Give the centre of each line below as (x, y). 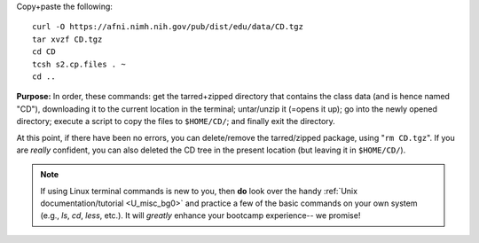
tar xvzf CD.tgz (67, 39)
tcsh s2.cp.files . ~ (79, 64)
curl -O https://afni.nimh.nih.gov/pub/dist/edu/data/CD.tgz (168, 27)
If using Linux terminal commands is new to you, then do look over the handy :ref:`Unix (199, 191)
